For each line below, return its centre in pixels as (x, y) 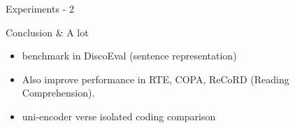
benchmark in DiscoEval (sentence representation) (129, 56)
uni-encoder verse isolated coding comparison (119, 116)
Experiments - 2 (40, 8)
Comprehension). (58, 93)
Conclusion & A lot (47, 32)
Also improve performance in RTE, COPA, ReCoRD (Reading (156, 79)
